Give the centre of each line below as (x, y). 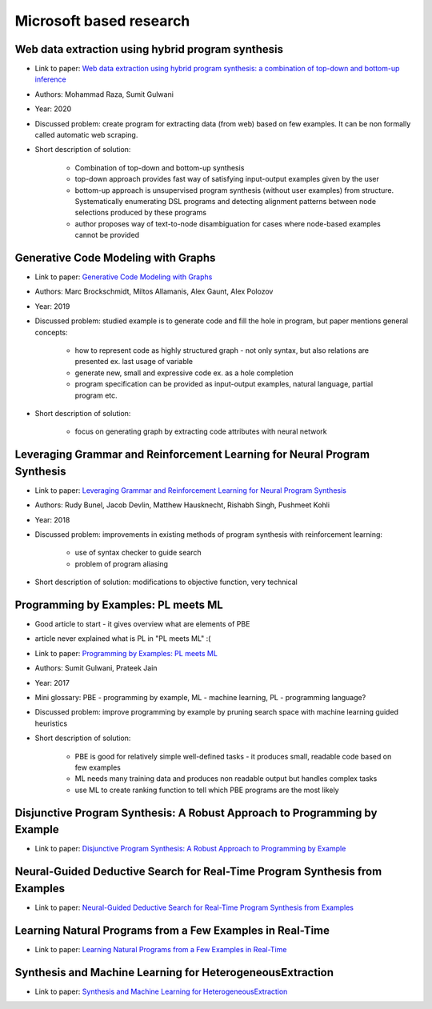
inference (51, 79)
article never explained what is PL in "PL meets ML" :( (123, 639)
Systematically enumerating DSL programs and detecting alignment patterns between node (225, 201)
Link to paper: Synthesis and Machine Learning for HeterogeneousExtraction (161, 991)
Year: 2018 (52, 519)
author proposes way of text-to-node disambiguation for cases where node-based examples (228, 223)
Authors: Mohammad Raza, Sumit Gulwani (104, 94)
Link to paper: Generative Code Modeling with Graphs (124, 277)
